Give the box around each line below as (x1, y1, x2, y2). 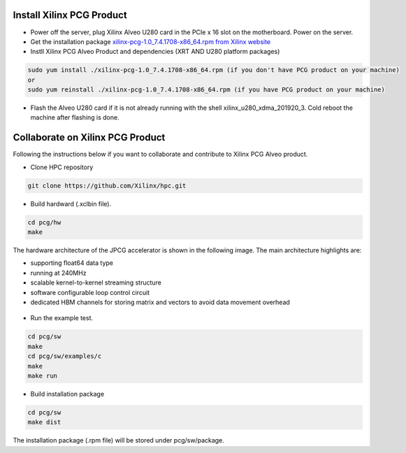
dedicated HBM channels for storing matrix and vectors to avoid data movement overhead (30, 298, 290, 307)
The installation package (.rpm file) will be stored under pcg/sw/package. (13, 436, 225, 445)
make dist (27, 418, 61, 426)
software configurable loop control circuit (30, 288, 150, 296)
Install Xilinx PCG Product (13, 9, 127, 21)
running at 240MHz (30, 268, 87, 277)
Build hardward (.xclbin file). (30, 199, 112, 208)
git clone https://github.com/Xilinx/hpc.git (27, 182, 187, 189)
